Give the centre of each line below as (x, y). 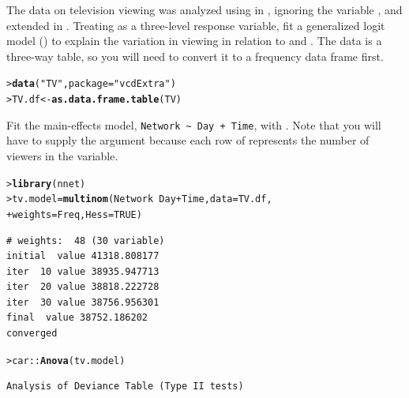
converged (32, 334)
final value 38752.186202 (77, 318)
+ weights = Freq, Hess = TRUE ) (74, 214)
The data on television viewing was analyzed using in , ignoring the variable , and (204, 9)
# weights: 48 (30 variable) (86, 240)
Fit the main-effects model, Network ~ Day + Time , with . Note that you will (194, 124)
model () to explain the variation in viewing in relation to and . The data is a (194, 41)
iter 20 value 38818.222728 (83, 287)
